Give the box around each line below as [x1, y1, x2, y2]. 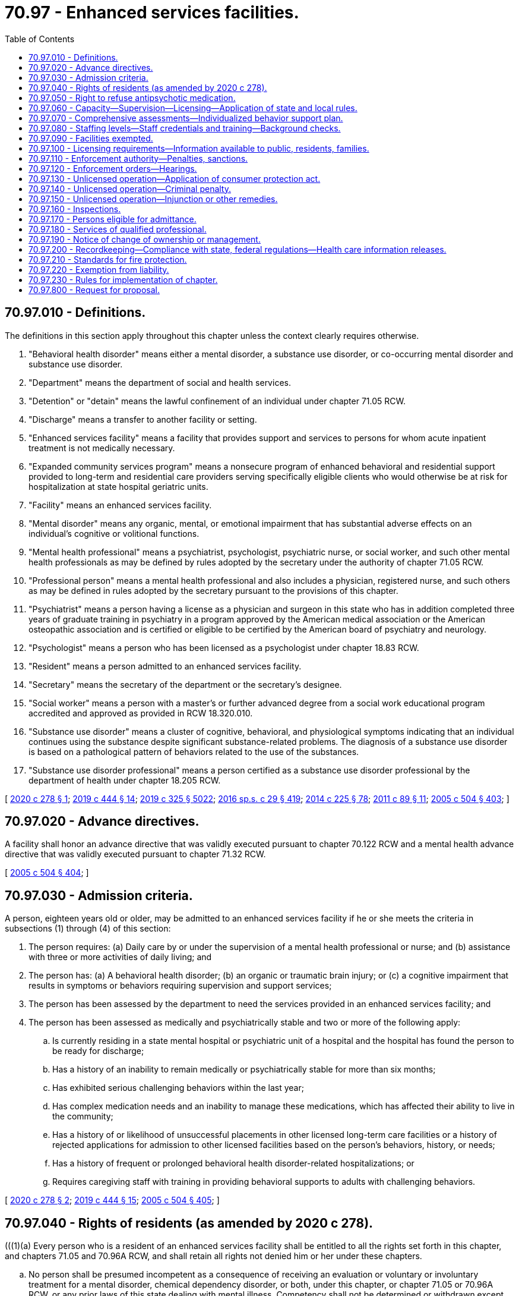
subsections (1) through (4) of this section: [5, 923, 171, 934]
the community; [52, 1111, 113, 1122]
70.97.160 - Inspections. [29, 203, 121, 214]
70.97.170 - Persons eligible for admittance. [29, 213, 197, 224]
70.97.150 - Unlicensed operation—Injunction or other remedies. [29, 193, 278, 204]
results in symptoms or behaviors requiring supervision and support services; [29, 980, 332, 991]
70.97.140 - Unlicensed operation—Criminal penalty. [29, 183, 232, 194]
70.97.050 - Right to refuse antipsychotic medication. [29, 92, 236, 103]
